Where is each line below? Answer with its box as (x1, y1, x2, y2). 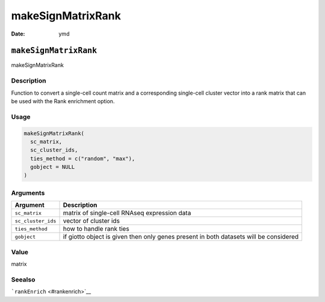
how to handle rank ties (63, 225, 129, 233)
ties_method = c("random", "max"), (30, 155, 135, 162)
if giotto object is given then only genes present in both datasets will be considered (63, 233, 299, 241)
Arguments (11, 189, 45, 197)
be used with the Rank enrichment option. (11, 97, 115, 105)
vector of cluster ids (63, 217, 120, 225)
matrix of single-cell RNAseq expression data (63, 209, 191, 217)
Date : (11, 30, 25, 37)
